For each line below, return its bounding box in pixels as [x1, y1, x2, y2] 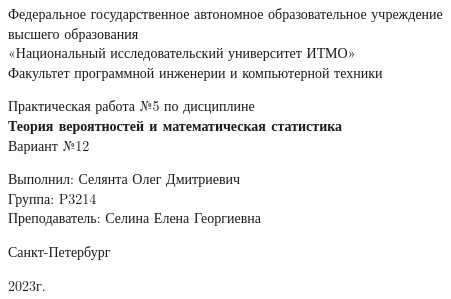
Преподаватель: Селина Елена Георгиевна [8, 207, 261, 228]
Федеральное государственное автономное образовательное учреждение [8, 3, 443, 23]
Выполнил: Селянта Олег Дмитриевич [8, 168, 241, 189]
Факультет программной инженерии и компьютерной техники [8, 61, 383, 82]
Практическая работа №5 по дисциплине [8, 95, 255, 116]
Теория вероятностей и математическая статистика [8, 114, 343, 135]
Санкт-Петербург [8, 240, 111, 261]
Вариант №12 [8, 134, 90, 155]
